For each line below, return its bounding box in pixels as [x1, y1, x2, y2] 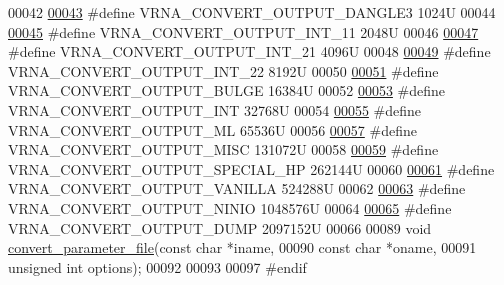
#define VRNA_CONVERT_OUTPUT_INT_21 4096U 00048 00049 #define [8, 41, 491, 62]
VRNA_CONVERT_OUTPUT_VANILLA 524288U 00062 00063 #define [8, 178, 466, 199]
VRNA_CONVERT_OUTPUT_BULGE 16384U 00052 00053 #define [8, 80, 446, 101]
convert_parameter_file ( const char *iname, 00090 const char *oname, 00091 [8, 237, 477, 258]
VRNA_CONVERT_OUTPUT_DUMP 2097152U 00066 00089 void [8, 217, 432, 238]
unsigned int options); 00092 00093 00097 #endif [8, 256, 307, 277]
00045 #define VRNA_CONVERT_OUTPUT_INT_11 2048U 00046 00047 [8, 21, 479, 42]
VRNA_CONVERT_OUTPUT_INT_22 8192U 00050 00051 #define [8, 60, 439, 81]
